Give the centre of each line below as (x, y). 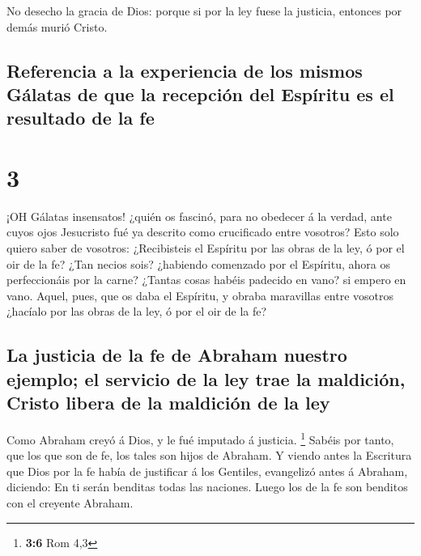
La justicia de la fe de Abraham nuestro (177, 355)
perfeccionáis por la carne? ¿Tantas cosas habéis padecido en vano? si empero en (206, 280)
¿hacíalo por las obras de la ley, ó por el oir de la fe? (137, 311)
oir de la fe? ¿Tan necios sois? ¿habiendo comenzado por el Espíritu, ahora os (198, 263)
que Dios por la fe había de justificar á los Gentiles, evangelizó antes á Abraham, (207, 471)
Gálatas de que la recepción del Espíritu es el (200, 93)
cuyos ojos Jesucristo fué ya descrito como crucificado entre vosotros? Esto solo (203, 232)
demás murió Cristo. (57, 26)
